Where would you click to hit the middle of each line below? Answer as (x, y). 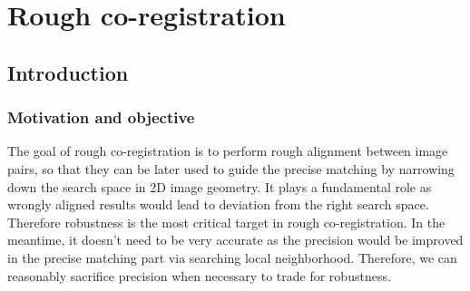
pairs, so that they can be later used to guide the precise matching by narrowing (231, 168)
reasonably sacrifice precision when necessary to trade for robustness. (199, 275)
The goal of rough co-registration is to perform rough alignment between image (228, 151)
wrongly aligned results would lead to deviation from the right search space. (218, 204)
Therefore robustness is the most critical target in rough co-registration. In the (226, 222)
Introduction (68, 72)
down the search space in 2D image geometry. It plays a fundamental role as (220, 186)
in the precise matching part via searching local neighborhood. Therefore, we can (232, 257)
